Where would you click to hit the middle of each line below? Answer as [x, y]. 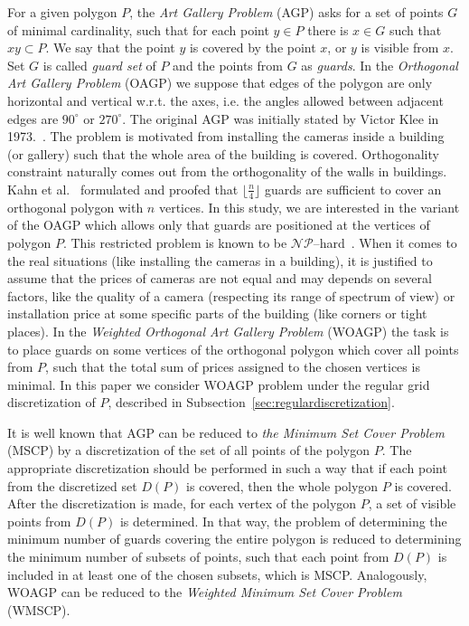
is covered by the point [253, 47]
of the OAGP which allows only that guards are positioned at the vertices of [219, 225]
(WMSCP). [39, 609]
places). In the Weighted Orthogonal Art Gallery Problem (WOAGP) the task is [228, 331]
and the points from [228, 65]
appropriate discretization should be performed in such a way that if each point [227, 468]
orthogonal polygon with [75, 207]
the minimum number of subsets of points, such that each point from [198, 557]
